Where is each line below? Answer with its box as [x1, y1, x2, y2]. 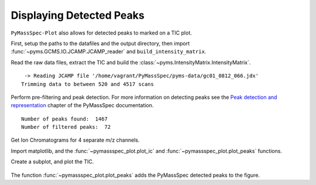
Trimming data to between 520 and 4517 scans [21, 81, 154, 87]
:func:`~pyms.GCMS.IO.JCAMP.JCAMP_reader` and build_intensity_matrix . [11, 48, 207, 55]
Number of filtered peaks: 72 [21, 124, 111, 131]
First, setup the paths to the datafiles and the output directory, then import [11, 40, 190, 47]
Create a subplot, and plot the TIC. [11, 158, 94, 165]
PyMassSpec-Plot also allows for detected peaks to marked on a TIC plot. [11, 29, 193, 36]
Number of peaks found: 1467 [21, 115, 108, 122]
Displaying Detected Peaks [11, 9, 145, 22]
